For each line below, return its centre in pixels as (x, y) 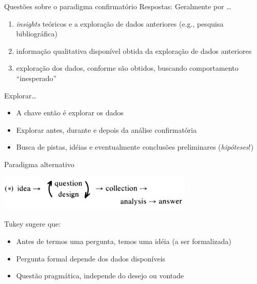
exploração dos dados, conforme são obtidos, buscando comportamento (127, 68)
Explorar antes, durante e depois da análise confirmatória (106, 129)
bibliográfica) (37, 34)
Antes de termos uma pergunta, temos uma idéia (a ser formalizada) (124, 241)
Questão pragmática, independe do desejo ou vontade (100, 276)
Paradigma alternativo (39, 164)
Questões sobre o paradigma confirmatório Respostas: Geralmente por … (118, 6)
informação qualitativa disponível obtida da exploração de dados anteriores (134, 50)
